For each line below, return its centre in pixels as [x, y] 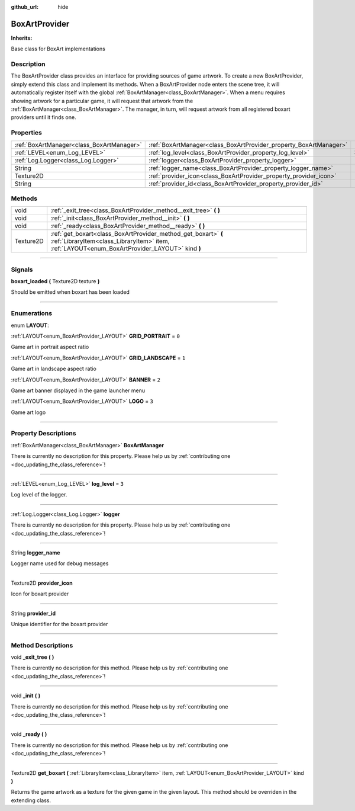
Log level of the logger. [39, 495]
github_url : [25, 7]
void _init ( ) [26, 695]
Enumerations [32, 313]
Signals [22, 270]
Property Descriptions [43, 434]
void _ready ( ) [29, 734]
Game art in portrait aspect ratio [50, 347]
